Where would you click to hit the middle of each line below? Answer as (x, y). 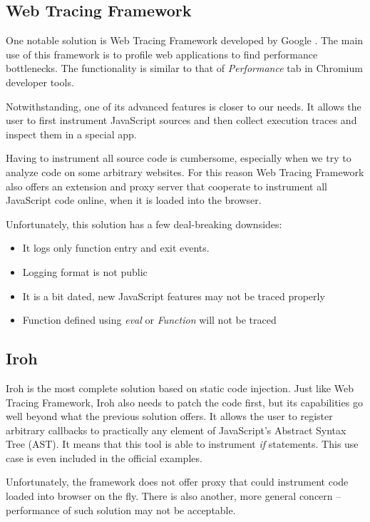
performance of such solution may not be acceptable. (121, 510)
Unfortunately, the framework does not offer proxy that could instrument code (177, 482)
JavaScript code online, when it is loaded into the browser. (134, 200)
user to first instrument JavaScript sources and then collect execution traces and (181, 120)
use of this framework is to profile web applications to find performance (162, 54)
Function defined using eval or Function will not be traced (149, 320)
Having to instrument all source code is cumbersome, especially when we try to (179, 158)
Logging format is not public (85, 271)
